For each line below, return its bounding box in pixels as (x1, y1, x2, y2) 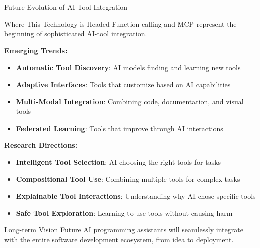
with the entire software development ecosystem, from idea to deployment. (4, 234, 234, 244)
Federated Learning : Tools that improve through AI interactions (16, 122, 223, 133)
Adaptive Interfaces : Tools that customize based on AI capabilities (16, 79, 231, 89)
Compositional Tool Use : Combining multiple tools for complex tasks (16, 173, 240, 184)
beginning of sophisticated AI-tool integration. (4, 28, 147, 39)
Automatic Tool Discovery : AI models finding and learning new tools (16, 62, 241, 73)
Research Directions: (4, 140, 78, 150)
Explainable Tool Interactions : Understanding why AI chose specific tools (16, 191, 256, 201)
